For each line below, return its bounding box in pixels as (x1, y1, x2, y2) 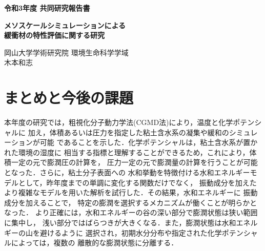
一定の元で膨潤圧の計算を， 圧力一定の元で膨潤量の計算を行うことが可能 (11, 157, 258, 168)
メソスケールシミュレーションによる (4, 19, 126, 30)
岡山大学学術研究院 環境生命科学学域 (4, 47, 129, 57)
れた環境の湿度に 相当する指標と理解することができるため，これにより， (4, 147, 250, 157)
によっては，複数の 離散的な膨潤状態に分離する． (11, 237, 178, 248)
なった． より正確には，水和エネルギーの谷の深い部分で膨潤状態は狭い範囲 (4, 207, 258, 218)
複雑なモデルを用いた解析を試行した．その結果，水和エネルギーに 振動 (18, 187, 258, 198)
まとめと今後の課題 (4, 87, 134, 108)
